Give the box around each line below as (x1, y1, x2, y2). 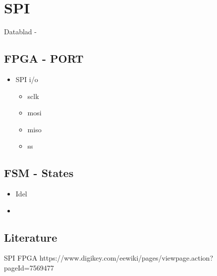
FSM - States (4, 165, 74, 181)
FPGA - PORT (4, 51, 84, 66)
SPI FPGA (4, 253, 38, 263)
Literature (4, 229, 57, 245)
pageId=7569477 (4, 263, 54, 273)
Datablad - (4, 26, 37, 37)
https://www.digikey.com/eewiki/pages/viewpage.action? (39, 253, 214, 263)
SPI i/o (15, 74, 38, 84)
